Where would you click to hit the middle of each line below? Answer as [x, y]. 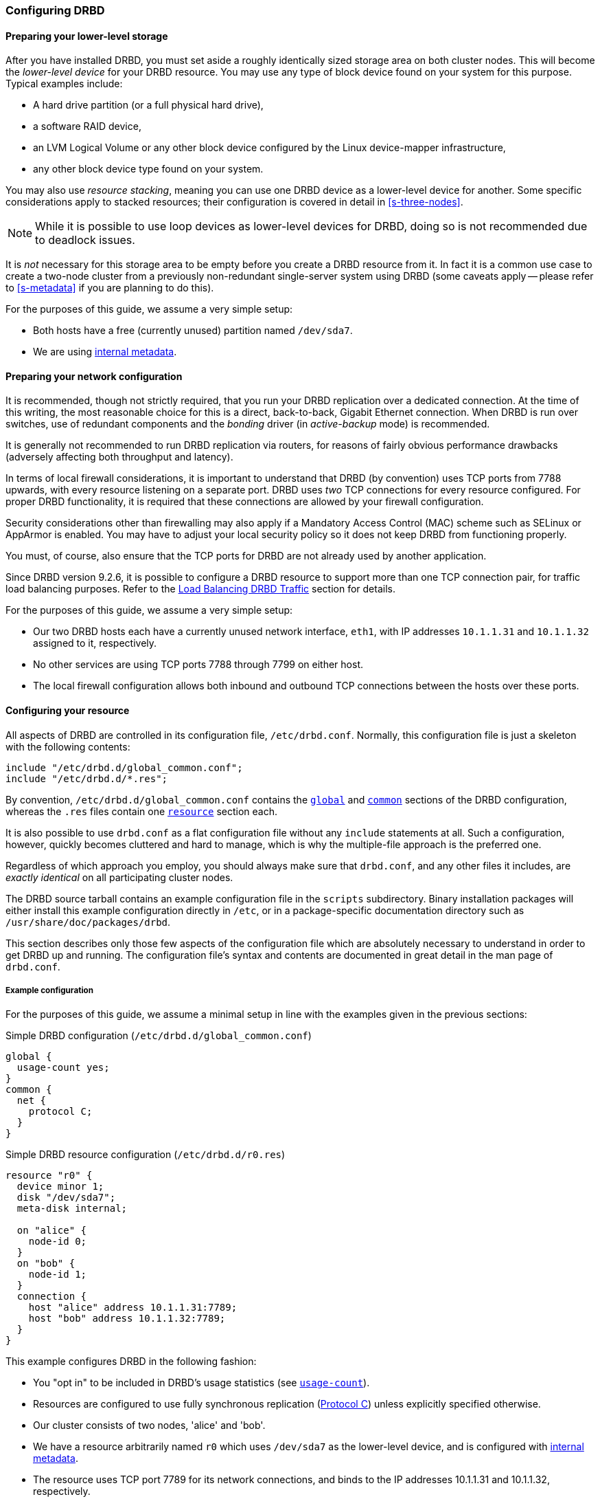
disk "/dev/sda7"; [66, 1198]
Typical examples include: [64, 84]
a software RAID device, [87, 126]
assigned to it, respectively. [95, 643]
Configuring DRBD [55, 10]
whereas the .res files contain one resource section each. [142, 811]
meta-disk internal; [72, 1209]
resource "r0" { [49, 1176]
